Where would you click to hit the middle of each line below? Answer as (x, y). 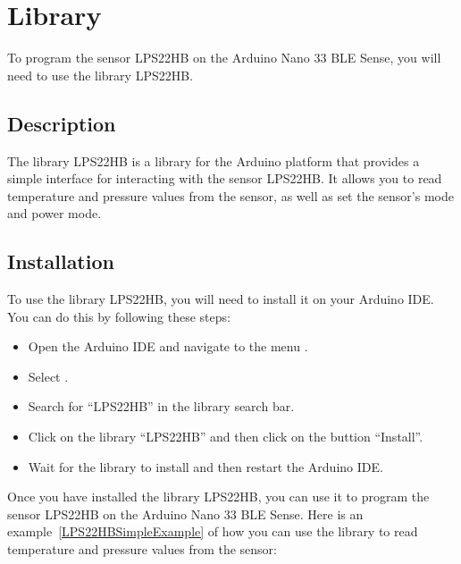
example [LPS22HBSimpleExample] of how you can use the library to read (213, 531)
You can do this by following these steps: (119, 316)
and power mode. (54, 213)
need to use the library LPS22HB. (101, 75)
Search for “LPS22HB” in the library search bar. (161, 406)
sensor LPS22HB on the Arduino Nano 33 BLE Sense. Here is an (185, 513)
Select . (48, 376)
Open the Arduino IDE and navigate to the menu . (168, 346)
